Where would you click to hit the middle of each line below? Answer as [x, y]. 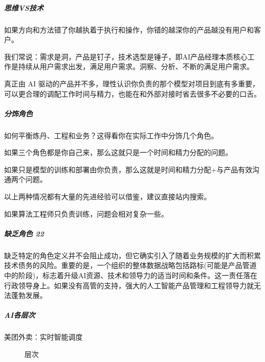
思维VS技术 [24, 7]
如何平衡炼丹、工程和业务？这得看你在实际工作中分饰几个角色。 [111, 135]
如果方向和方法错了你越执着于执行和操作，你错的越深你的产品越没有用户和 [129, 29]
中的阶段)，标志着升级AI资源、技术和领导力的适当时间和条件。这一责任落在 [131, 275]
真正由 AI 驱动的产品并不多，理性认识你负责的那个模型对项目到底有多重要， [132, 83]
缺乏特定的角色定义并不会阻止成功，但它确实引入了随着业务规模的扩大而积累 [132, 255]
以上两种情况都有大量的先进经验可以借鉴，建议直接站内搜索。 [108, 197]
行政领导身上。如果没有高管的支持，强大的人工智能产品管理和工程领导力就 [129, 285]
